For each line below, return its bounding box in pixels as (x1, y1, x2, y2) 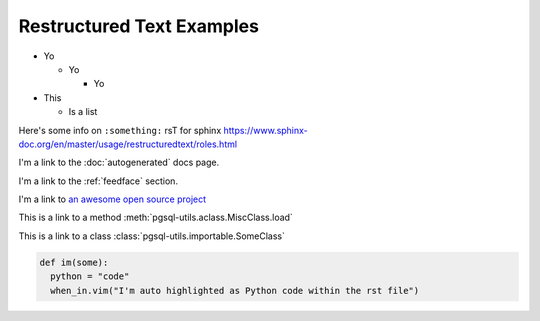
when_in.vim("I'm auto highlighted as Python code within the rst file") (50, 285, 420, 296)
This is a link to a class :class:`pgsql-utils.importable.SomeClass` (18, 230, 285, 242)
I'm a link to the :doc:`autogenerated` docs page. (18, 156, 220, 169)
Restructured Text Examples (18, 15, 260, 37)
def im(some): (39, 256, 109, 268)
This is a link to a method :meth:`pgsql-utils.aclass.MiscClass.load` (18, 211, 294, 224)
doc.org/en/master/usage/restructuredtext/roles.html (18, 138, 238, 150)
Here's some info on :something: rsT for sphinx (18, 124, 222, 136)
